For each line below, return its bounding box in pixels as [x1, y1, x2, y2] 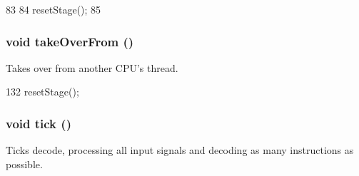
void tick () [6, 114, 71, 132]
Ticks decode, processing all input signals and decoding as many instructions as [6, 143, 354, 157]
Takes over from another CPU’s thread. [6, 60, 178, 75]
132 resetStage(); [6, 84, 79, 99]
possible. [6, 156, 43, 171]
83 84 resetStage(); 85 [6, 2, 101, 16]
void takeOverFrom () [6, 32, 134, 50]
